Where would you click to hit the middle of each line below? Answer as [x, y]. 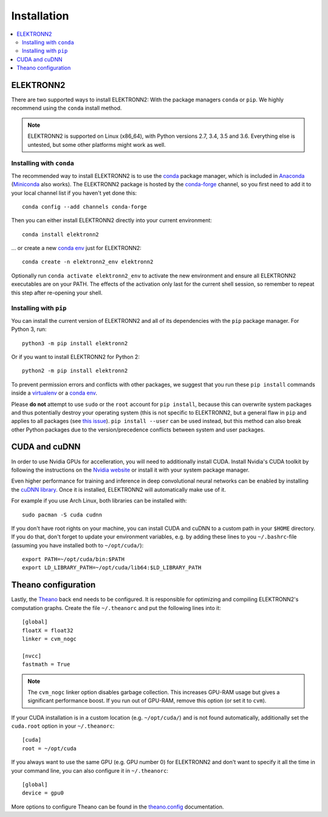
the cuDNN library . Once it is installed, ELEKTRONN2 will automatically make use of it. [118, 489]
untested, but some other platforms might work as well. [97, 144]
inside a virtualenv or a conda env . [54, 393]
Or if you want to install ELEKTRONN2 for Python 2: [75, 357]
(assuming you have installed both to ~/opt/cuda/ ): [77, 545]
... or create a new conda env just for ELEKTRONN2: [77, 248]
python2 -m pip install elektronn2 [75, 371]
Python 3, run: [29, 329]
